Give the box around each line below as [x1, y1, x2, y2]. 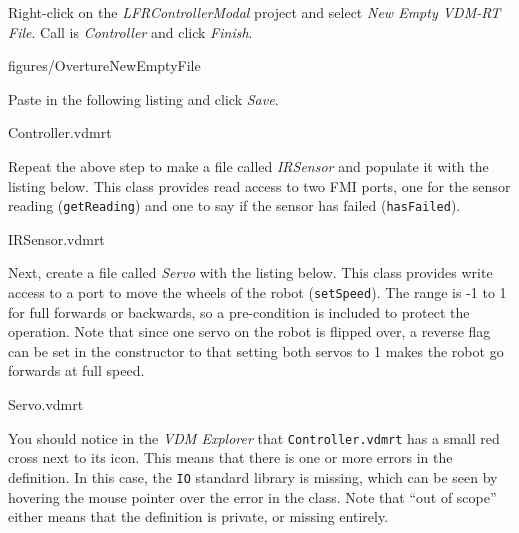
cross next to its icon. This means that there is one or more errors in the [8, 447, 453, 468]
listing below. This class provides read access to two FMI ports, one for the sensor [8, 175, 511, 196]
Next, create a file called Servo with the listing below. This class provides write [8, 262, 493, 283]
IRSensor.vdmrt [8, 228, 105, 249]
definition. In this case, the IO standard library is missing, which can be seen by [8, 466, 498, 487]
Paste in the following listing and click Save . [8, 88, 279, 109]
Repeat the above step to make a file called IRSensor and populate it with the [8, 155, 489, 176]
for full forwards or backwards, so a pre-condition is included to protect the [8, 301, 470, 322]
